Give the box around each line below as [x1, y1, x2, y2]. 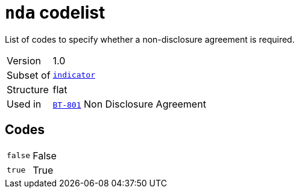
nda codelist [5, 2, 105, 23]
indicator [52, 70, 95, 80]
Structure [7, 83, 49, 96]
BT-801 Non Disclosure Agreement [52, 97, 206, 110]
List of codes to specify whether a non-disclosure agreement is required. [5, 34, 295, 44]
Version [7, 54, 41, 67]
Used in [7, 97, 42, 110]
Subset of [7, 69, 51, 81]
